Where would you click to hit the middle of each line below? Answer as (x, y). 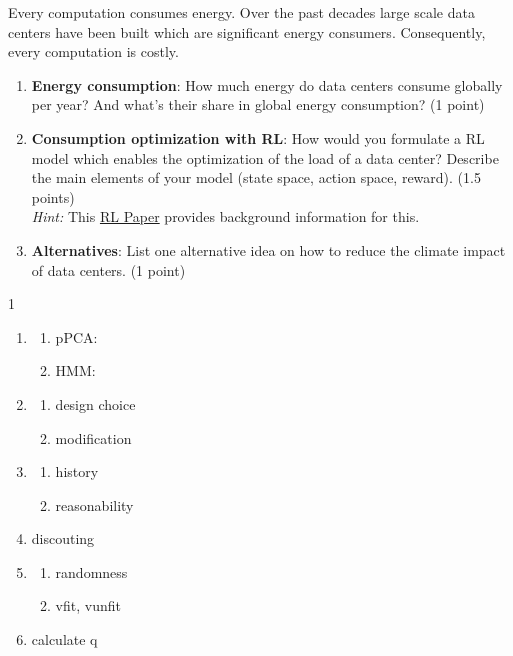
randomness (91, 571)
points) (53, 196)
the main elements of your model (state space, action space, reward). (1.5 (256, 177)
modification (93, 437)
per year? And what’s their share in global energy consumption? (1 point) (258, 104)
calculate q (64, 639)
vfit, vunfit (88, 605)
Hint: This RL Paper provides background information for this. (225, 216)
